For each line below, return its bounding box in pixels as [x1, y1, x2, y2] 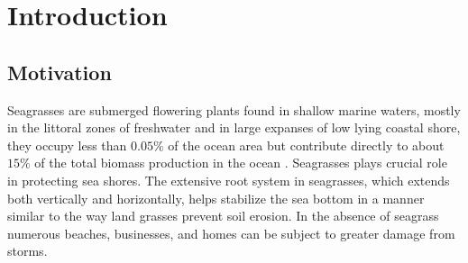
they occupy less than [7, 135, 127, 154]
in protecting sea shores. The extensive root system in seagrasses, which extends [7, 170, 450, 189]
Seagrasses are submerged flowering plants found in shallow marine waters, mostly [7, 100, 461, 119]
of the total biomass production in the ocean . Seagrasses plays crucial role [34, 153, 447, 172]
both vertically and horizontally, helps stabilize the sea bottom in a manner [7, 188, 425, 207]
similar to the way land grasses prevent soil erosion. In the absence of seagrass [7, 206, 439, 225]
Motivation [7, 58, 112, 86]
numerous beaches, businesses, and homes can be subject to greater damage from [7, 223, 455, 242]
